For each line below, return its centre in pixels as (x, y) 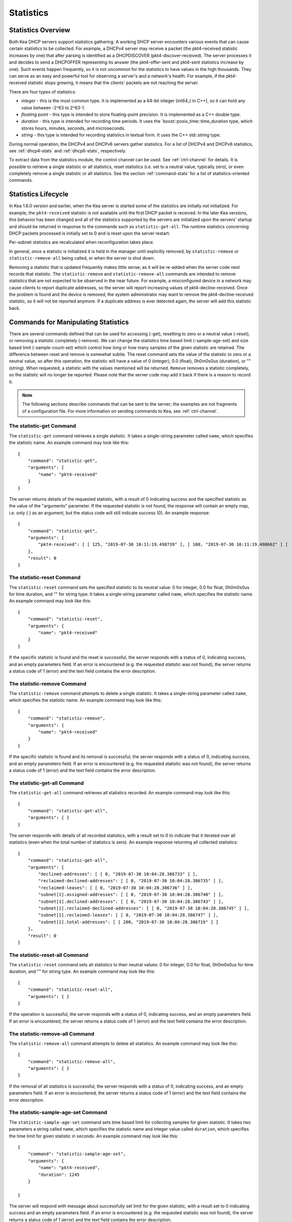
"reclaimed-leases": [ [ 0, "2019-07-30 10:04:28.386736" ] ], (115, 888)
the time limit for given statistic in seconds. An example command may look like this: (94, 1136)
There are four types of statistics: (43, 92)
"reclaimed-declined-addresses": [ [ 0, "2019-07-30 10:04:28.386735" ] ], (131, 881)
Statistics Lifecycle (39, 194)
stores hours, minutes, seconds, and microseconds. (73, 128)
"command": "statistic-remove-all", (72, 1061)
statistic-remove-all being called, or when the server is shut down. (82, 258)
